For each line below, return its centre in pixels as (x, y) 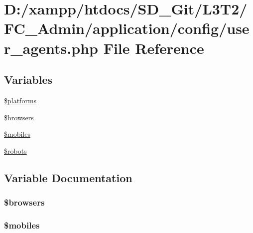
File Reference (154, 48)
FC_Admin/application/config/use (127, 28)
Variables (28, 80)
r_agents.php (51, 48)
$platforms (20, 100)
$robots (15, 150)
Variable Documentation (68, 177)
